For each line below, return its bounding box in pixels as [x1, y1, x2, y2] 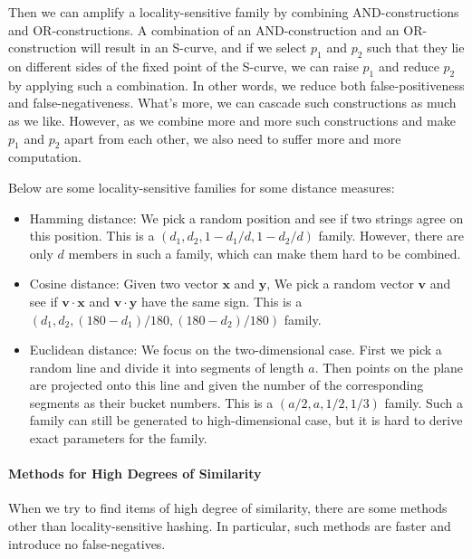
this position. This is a [29, 226, 155, 245]
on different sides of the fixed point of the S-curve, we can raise [8, 56, 359, 75]
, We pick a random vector [266, 274, 414, 293]
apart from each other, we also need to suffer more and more [64, 128, 401, 147]
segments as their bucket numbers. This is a [29, 393, 274, 412]
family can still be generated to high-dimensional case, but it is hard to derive [29, 411, 463, 430]
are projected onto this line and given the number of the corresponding [29, 375, 424, 394]
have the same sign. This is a [140, 291, 303, 310]
